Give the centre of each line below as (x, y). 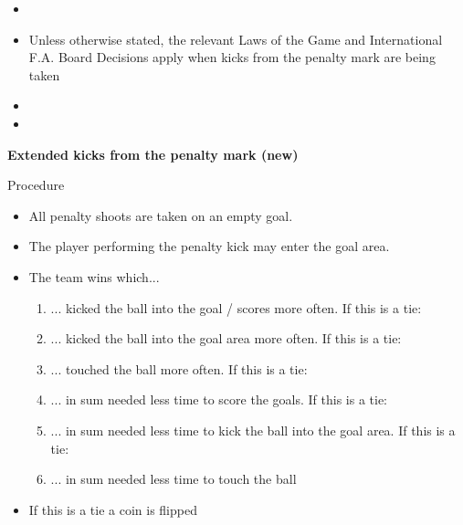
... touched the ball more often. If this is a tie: (179, 368)
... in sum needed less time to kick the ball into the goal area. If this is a (253, 430)
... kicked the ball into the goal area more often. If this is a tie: (226, 338)
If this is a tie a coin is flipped (113, 509)
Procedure (36, 185)
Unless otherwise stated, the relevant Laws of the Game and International (236, 39)
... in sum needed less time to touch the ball (174, 479)
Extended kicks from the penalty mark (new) (153, 154)
